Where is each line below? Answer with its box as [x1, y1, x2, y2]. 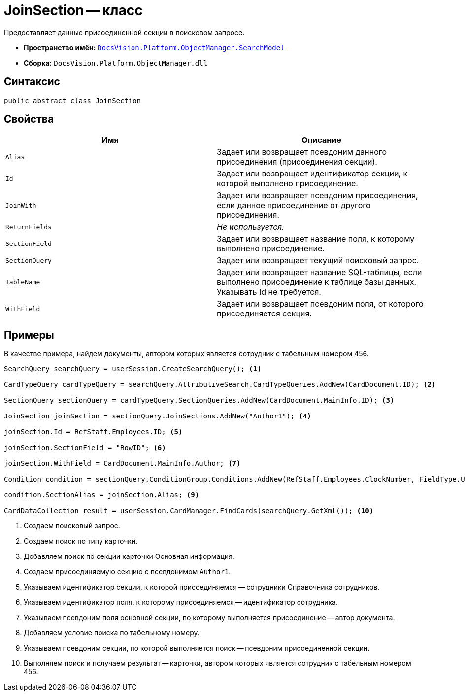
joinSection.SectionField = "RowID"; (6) [4, 444, 166, 452]
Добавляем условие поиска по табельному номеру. [24, 628, 199, 637]
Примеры [4, 328, 54, 341]
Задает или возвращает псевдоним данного [217, 147, 387, 157]
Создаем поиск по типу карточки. [24, 537, 138, 546]
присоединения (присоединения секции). [217, 157, 377, 167]
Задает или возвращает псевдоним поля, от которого [217, 299, 424, 309]
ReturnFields [5, 223, 52, 231]
